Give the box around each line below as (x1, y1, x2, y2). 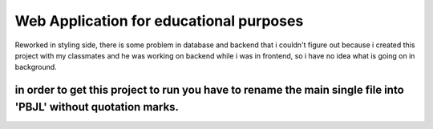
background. (14, 62, 58, 72)
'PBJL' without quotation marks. (14, 100, 180, 114)
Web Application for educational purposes (14, 12, 304, 30)
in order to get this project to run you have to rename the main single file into (14, 83, 404, 97)
